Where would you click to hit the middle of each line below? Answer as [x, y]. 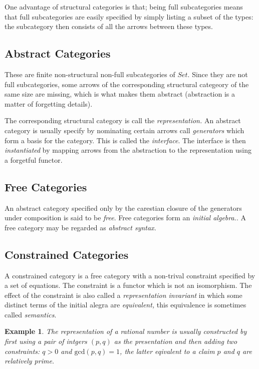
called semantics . [31, 314]
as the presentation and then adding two [176, 341]
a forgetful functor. [34, 159]
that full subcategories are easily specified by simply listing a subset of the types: [129, 16]
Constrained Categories [67, 254]
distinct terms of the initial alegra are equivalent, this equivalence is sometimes [125, 305]
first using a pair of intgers [46, 341]
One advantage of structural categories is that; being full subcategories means [124, 7]
